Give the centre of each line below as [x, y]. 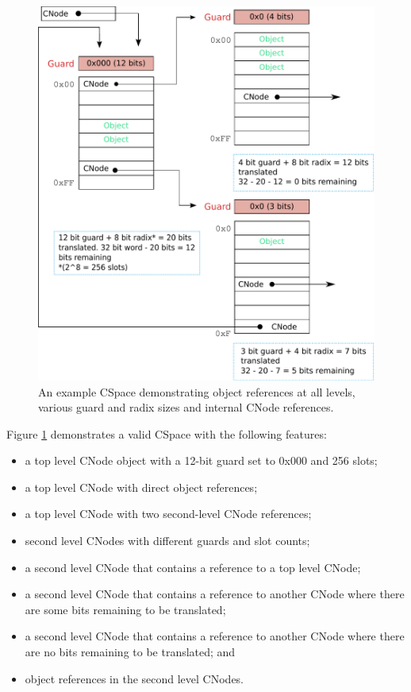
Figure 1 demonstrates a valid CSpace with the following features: [167, 433]
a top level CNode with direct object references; [141, 487]
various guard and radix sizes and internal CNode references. [186, 407]
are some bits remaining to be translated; [125, 609]
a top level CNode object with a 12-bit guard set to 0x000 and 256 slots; [201, 460]
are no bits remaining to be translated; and [130, 652]
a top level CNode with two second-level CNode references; [168, 514]
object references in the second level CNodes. [134, 678]
